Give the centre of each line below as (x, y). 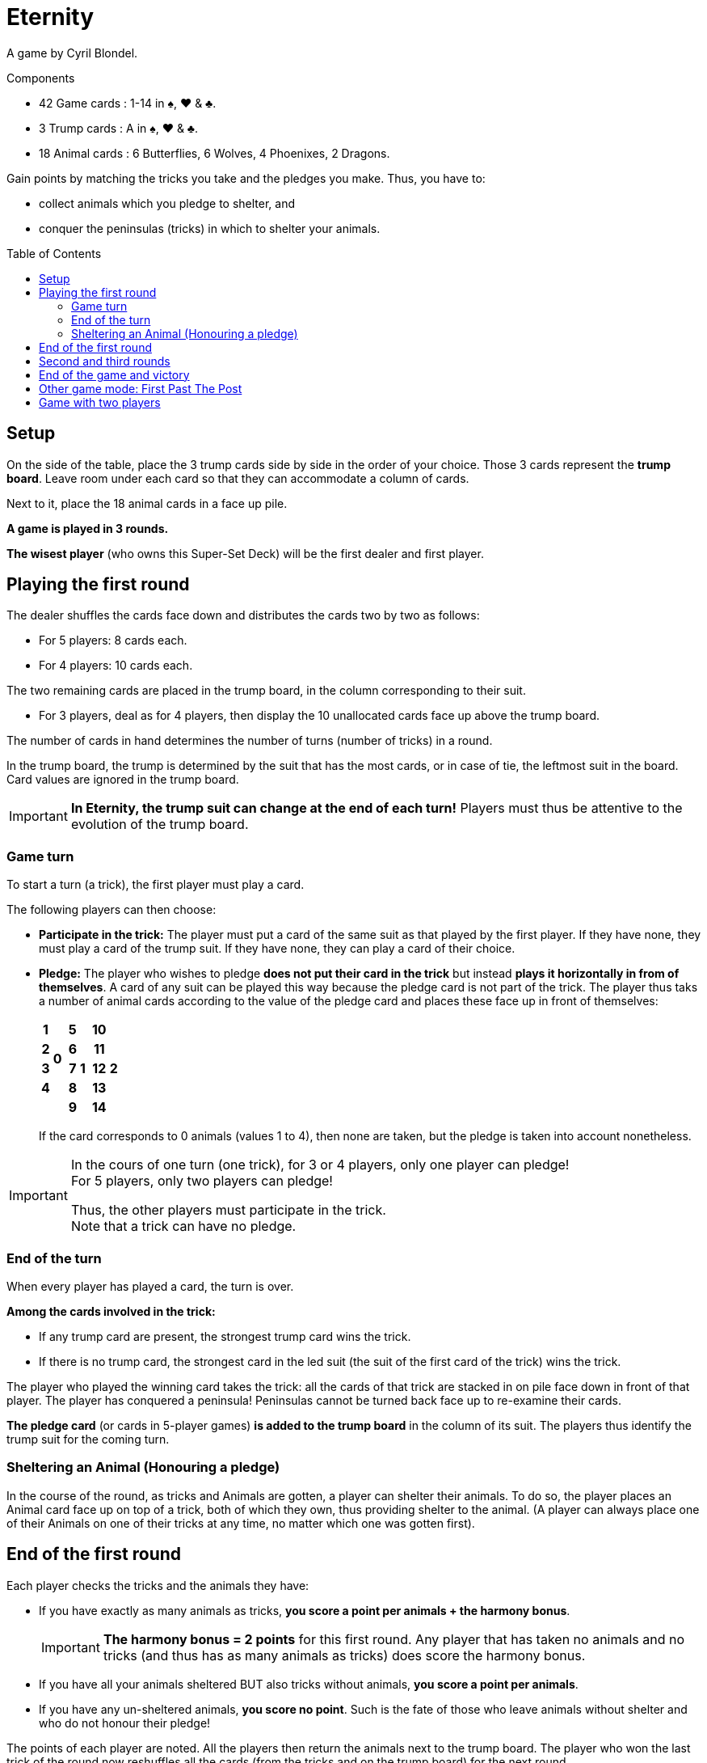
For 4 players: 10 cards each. (116, 666)
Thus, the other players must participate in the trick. (228, 1210)
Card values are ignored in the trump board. (123, 780)
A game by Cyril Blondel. (72, 53)
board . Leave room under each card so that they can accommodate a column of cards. (238, 478)
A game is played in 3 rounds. (88, 528)
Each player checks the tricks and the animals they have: (158, 1585)
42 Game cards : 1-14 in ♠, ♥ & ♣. (128, 103)
